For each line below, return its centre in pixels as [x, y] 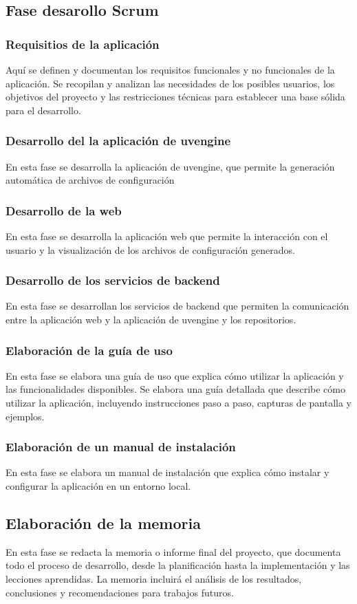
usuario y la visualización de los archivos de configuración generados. [150, 249]
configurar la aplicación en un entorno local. [98, 486]
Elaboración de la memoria [103, 522]
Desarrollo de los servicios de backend [113, 280]
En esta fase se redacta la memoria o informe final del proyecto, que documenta [173, 551]
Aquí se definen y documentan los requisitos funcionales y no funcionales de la [170, 69]
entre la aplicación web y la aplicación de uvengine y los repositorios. [151, 319]
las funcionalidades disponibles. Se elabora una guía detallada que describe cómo [176, 389]
